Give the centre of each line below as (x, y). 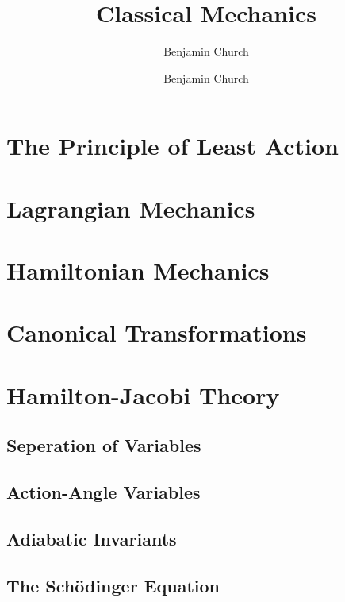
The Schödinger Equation (113, 585)
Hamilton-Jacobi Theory (143, 394)
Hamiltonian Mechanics (138, 270)
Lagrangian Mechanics (131, 208)
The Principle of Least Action (172, 146)
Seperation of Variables (104, 445)
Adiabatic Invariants (92, 538)
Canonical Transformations (157, 332)
